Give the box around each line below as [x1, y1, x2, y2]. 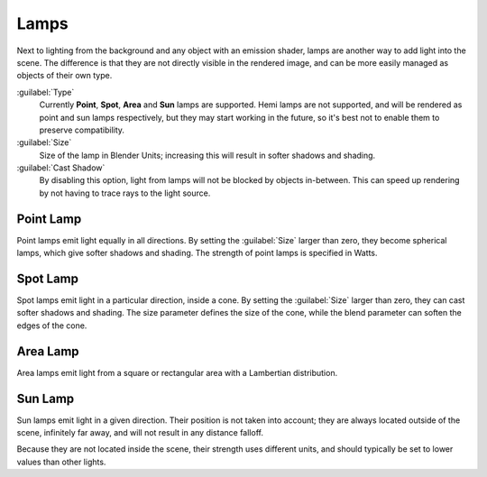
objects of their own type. [16, 70, 113, 81]
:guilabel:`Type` [16, 87, 75, 97]
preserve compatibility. [39, 124, 125, 135]
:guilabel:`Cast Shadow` [16, 162, 106, 173]
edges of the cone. [16, 320, 87, 331]
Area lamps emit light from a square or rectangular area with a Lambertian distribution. [16, 367, 338, 378]
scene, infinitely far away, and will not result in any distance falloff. [16, 427, 263, 438]
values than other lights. [16, 456, 106, 467]
